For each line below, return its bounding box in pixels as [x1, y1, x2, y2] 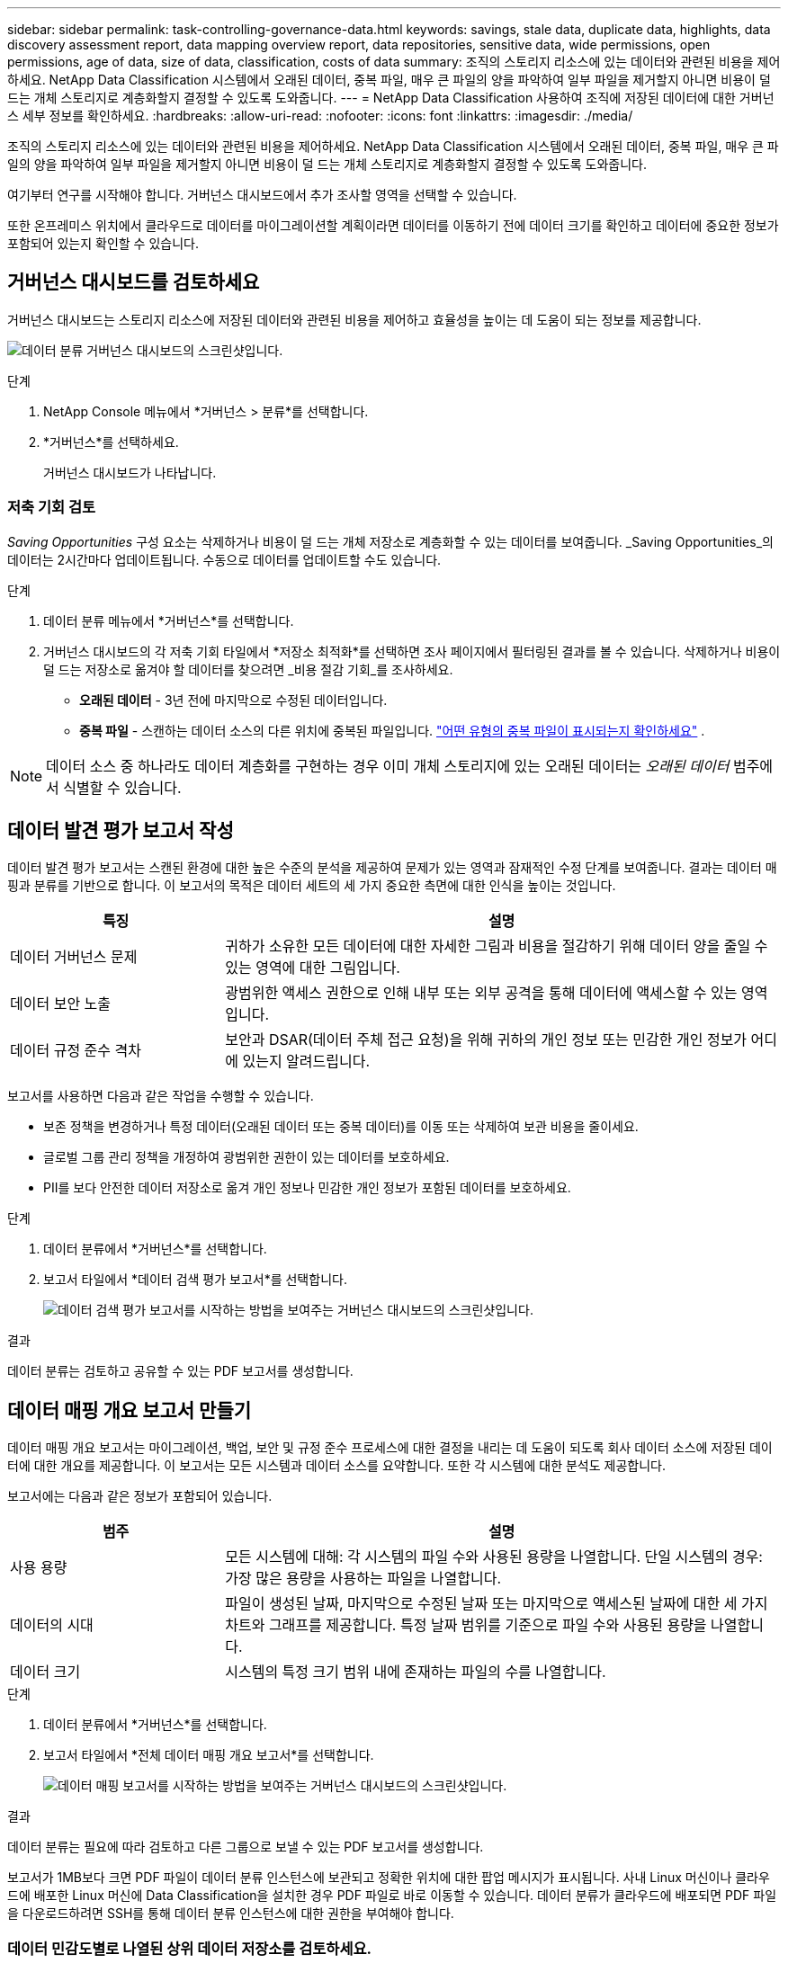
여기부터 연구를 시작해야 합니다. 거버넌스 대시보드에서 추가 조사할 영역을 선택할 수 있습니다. [7, 187, 517, 202]
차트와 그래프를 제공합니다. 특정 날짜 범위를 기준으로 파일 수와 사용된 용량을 [225, 1616, 707, 1635]
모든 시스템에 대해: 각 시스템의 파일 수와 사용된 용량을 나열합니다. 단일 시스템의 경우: [225, 1548, 763, 1566]
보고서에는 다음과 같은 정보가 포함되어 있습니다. [7, 1488, 273, 1504]
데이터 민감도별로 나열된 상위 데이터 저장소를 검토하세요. [7, 1939, 372, 1958]
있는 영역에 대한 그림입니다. [225, 959, 400, 977]
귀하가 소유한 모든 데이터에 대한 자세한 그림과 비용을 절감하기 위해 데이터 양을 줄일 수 [225, 937, 768, 956]
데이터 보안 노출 [10, 995, 112, 1013]
